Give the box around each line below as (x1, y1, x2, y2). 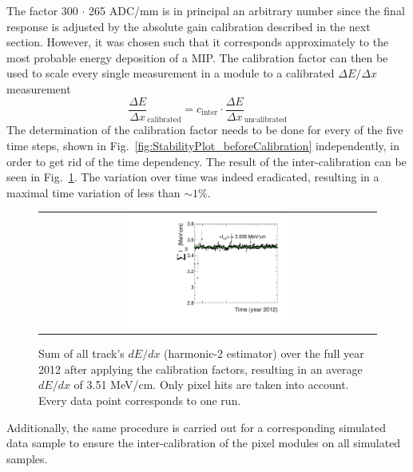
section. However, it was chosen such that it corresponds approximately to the (6, 34, 389, 50)
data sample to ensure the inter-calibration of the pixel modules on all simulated (6, 434, 401, 451)
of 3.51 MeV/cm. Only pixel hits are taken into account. (73, 376, 349, 393)
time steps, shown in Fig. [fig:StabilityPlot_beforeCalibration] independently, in (6, 137, 399, 154)
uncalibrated (244, 116, 288, 125)
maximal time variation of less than (6, 184, 181, 200)
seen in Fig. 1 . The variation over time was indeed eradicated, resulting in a (6, 169, 379, 185)
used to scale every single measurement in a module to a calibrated (6, 65, 335, 81)
